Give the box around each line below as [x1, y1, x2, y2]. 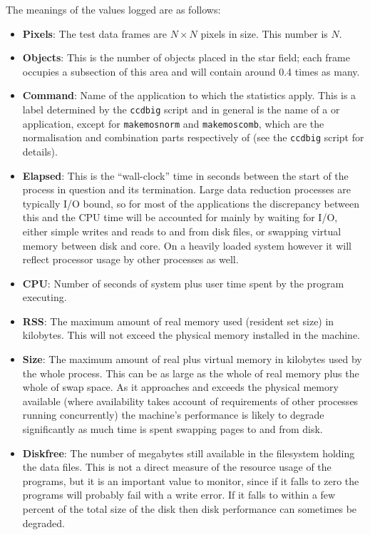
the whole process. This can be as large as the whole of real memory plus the [22, 365, 359, 380]
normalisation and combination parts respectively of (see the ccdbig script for [22, 130, 364, 145]
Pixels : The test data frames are [22, 26, 168, 41]
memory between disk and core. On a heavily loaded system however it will [22, 238, 351, 253]
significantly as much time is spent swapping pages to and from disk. [22, 422, 323, 437]
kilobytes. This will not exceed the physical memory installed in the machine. [22, 327, 361, 342]
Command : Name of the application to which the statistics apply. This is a [22, 88, 356, 103]
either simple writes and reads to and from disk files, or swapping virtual [22, 223, 341, 238]
